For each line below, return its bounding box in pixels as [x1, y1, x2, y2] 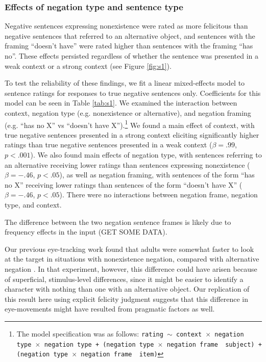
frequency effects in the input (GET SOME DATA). [5, 226, 167, 237]
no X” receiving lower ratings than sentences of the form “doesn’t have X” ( [5, 179, 243, 190]
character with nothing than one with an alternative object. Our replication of [5, 283, 250, 294]
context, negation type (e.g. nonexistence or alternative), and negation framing [5, 107, 251, 118]
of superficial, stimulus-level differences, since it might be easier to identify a [5, 273, 244, 284]
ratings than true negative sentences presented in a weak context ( [5, 139, 212, 150]
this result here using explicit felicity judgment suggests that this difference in [5, 293, 249, 304]
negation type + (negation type [44, 341, 154, 348]
